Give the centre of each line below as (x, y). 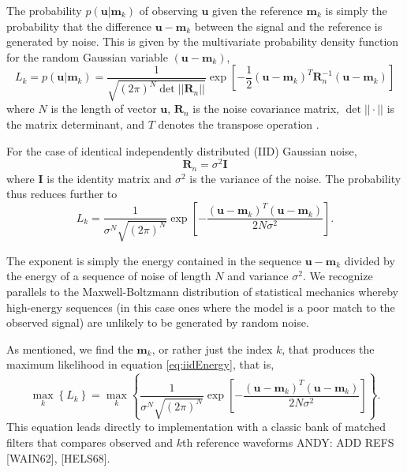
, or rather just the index (212, 348)
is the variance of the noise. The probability (295, 178)
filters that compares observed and (90, 442)
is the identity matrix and (109, 178)
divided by (370, 260)
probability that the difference (79, 26)
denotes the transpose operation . (239, 124)
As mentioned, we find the (70, 348)
